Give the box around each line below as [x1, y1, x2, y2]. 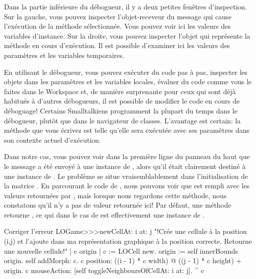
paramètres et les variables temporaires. [4, 50, 125, 60]
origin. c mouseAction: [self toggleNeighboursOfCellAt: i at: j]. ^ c [4, 265, 204, 275]
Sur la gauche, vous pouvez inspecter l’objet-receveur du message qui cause [4, 11, 232, 21]
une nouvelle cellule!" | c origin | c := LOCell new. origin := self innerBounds [4, 245, 238, 256]
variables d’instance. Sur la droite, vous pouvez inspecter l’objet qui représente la [4, 30, 251, 41]
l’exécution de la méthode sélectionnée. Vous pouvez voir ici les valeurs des [4, 21, 231, 31]
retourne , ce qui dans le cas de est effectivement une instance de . [4, 209, 205, 220]
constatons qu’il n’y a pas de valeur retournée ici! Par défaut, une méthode [4, 200, 231, 210]
